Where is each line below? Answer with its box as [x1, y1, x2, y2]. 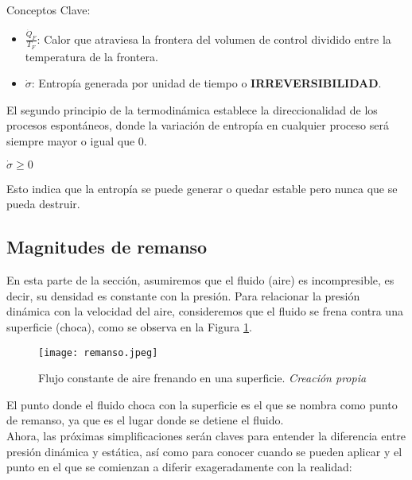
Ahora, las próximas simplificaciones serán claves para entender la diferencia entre [6, 428, 406, 444]
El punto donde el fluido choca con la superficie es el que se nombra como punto [6, 396, 398, 412]
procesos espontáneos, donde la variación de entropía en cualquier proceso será [6, 117, 389, 134]
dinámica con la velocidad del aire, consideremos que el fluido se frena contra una [6, 303, 403, 319]
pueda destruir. [6, 195, 80, 212]
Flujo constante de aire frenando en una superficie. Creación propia [38, 370, 367, 386]
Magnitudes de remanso [6, 234, 208, 259]
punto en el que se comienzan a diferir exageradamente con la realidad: [6, 459, 352, 475]
